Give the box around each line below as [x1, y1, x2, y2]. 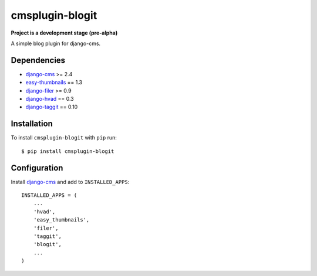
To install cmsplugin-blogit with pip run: [11, 134, 117, 141]
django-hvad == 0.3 [25, 96, 75, 103]
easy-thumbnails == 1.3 [25, 79, 82, 86]
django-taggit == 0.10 [25, 103, 78, 111]
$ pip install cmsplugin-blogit [21, 148, 114, 155]
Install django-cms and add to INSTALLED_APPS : [11, 178, 130, 185]
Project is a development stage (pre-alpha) [11, 29, 118, 36]
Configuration [11, 163, 63, 173]
